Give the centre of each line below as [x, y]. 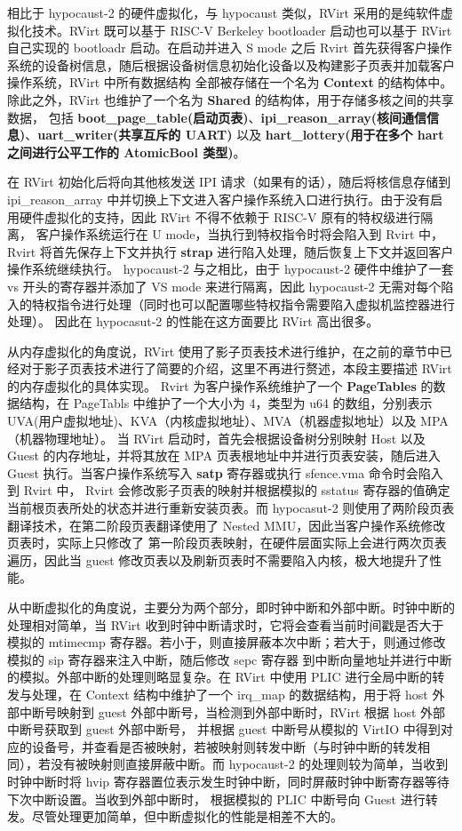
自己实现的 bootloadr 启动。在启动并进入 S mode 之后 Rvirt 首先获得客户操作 [230, 48]
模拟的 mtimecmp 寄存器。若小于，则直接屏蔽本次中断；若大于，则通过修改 [227, 642]
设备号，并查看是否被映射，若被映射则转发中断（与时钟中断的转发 [224, 746]
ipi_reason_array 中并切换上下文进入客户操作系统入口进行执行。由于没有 [219, 199]
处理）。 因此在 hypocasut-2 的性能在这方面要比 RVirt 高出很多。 [193, 321]
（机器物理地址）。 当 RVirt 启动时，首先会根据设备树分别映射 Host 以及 [216, 438]
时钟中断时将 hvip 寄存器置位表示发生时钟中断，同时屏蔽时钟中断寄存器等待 [228, 781]
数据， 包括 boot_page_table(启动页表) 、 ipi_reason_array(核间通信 [217, 117]
